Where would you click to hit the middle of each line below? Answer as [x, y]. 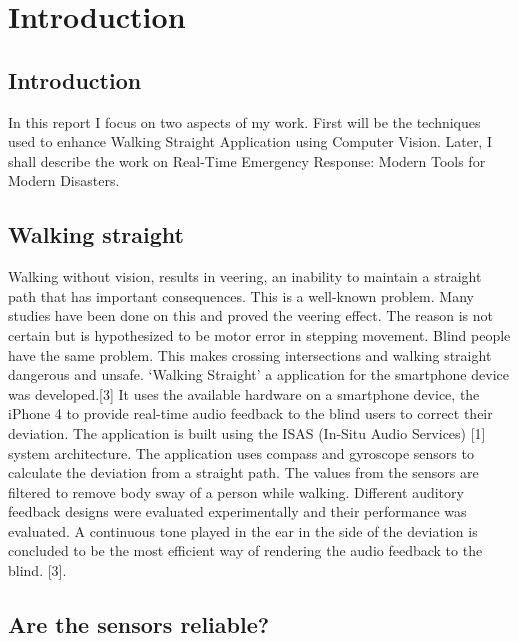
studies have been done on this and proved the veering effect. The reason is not [251, 315]
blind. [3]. [37, 570]
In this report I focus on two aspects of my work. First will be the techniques [244, 121]
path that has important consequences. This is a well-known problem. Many [241, 295]
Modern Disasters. [64, 180]
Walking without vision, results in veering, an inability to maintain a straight [245, 276]
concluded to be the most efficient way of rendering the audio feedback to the [245, 550]
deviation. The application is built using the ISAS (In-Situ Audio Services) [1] [247, 432]
